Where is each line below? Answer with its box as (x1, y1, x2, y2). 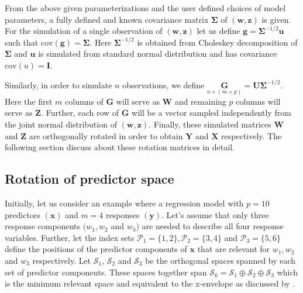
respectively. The (221, 129, 282, 142)
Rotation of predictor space (5, 170, 174, 188)
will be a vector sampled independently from (132, 106, 291, 119)
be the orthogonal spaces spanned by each (145, 254, 296, 266)
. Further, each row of (41, 106, 119, 119)
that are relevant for (197, 243, 270, 255)
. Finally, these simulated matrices (149, 118, 271, 130)
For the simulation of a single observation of (5, 25, 163, 37)
